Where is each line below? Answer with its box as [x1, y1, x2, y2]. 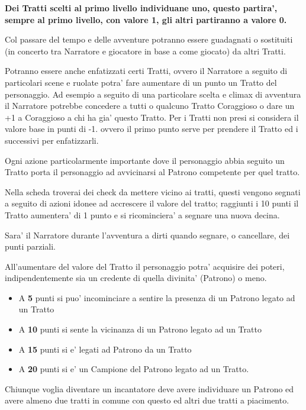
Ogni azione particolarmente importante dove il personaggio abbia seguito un [5, 154, 285, 166]
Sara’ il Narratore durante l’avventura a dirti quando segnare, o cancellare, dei [5, 228, 290, 241]
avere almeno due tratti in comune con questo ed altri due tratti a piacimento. [5, 394, 289, 406]
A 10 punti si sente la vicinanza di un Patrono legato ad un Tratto [18, 323, 262, 335]
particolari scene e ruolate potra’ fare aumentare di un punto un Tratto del [5, 76, 277, 88]
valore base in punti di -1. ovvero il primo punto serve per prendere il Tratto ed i [5, 122, 298, 135]
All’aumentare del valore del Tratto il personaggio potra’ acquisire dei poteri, [5, 260, 285, 272]
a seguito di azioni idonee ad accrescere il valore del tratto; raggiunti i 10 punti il [5, 197, 299, 209]
